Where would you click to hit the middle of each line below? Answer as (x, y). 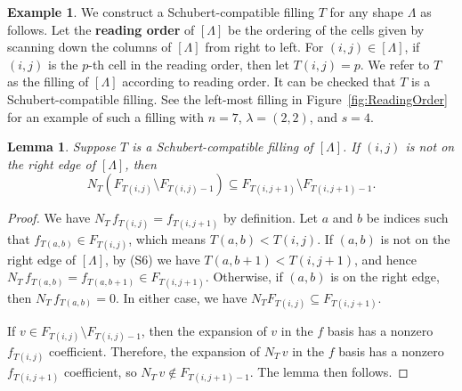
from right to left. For (264, 47)
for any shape (367, 12)
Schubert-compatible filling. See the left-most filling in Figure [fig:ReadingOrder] (227, 98)
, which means (167, 238)
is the (63, 64)
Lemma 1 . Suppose (62, 147)
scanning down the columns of (89, 47)
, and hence (386, 259)
